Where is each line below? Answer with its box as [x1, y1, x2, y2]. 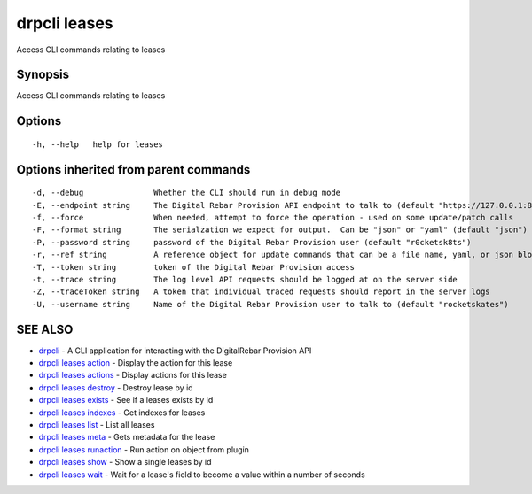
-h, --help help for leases [32, 139, 164, 150]
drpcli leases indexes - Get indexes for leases [38, 407, 206, 418]
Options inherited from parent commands [16, 162, 251, 177]
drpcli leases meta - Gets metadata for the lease [38, 432, 215, 443]
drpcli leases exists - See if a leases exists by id [38, 395, 214, 405]
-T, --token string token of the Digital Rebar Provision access [32, 262, 355, 272]
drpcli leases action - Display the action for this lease [38, 358, 233, 368]
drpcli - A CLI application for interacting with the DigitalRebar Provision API [38, 345, 312, 356]
